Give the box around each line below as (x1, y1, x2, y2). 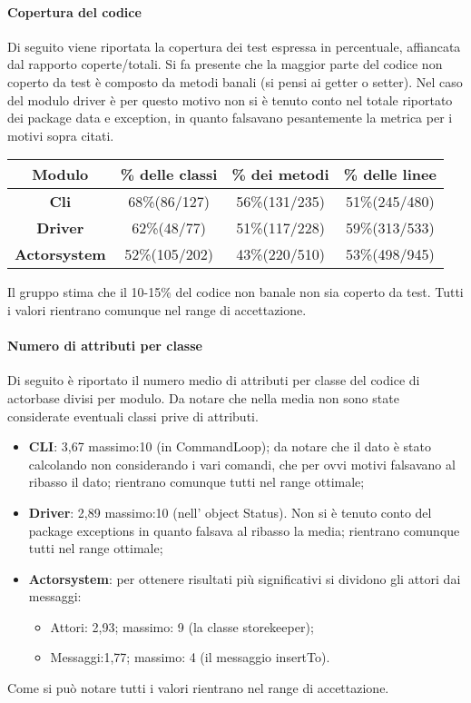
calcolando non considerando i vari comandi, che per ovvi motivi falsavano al (28, 454, 456, 473)
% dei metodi (231, 163, 329, 185)
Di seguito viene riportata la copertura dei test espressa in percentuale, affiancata (7, 36, 461, 55)
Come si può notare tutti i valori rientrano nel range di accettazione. (7, 678, 389, 698)
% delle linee (343, 163, 437, 185)
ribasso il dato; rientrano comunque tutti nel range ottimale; (28, 472, 365, 491)
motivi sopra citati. (7, 125, 114, 144)
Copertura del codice (7, 2, 142, 21)
